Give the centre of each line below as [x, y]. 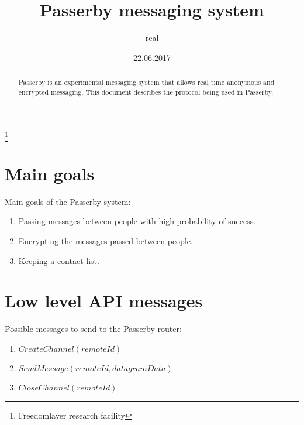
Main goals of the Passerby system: [68, 201]
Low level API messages [104, 301]
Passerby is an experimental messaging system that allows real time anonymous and [146, 82]
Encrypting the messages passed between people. [106, 241]
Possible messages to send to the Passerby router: [93, 329]
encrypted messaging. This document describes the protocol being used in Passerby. [146, 92]
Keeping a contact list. [59, 260]
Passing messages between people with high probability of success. [137, 221]
